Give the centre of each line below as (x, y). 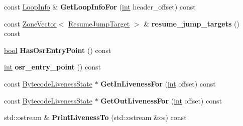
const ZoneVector (30, 23)
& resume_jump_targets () (192, 23)
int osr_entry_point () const (52, 67)
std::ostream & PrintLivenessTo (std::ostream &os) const (95, 117)
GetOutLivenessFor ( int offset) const (161, 100)
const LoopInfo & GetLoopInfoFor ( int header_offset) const (100, 6)
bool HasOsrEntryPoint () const (58, 50)
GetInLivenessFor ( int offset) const (158, 83)
